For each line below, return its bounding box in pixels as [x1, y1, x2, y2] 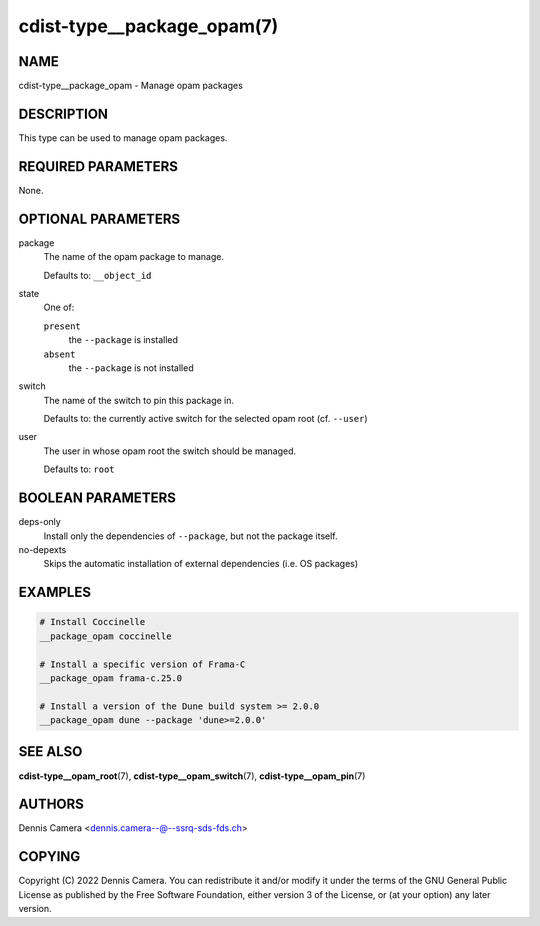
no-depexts [18, 543, 67, 555]
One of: [43, 301, 75, 314]
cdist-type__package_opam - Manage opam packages [18, 80, 244, 92]
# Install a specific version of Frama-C [39, 658, 246, 670]
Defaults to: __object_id [43, 269, 152, 281]
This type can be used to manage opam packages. [18, 131, 228, 144]
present [43, 320, 82, 332]
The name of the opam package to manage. [43, 251, 225, 263]
